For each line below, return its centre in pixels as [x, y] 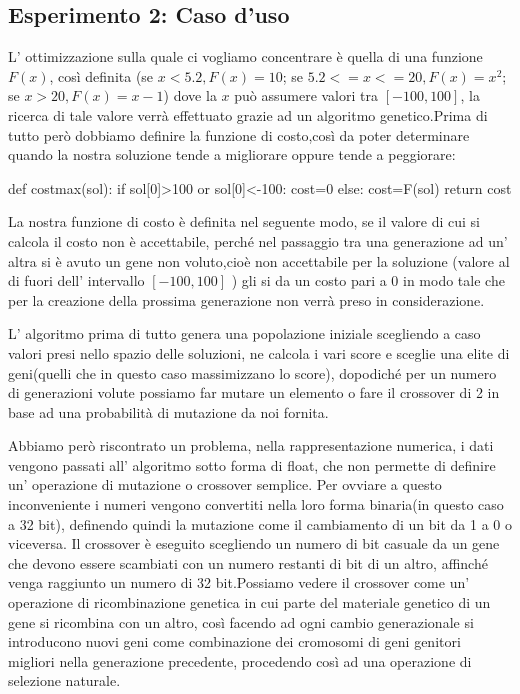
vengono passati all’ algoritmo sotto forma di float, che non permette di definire [252, 464]
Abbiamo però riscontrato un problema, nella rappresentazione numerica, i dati [251, 445]
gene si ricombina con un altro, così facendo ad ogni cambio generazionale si [241, 621]
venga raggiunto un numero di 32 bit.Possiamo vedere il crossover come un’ [239, 582]
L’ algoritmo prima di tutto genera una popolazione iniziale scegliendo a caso [244, 333]
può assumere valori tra [306, 95]
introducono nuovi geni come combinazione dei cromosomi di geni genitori [234, 641]
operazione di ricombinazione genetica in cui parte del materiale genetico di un [249, 602]
